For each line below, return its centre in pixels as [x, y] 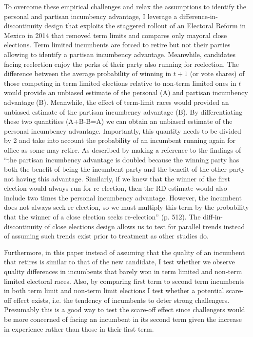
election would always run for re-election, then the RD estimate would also [116, 188]
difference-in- [198, 16]
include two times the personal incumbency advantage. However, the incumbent [123, 197]
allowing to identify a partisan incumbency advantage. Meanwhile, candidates [120, 54]
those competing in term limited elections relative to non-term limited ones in [120, 83]
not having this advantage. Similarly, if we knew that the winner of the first [117, 178]
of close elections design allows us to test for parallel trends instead [145, 226]
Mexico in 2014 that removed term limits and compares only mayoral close [116, 35]
